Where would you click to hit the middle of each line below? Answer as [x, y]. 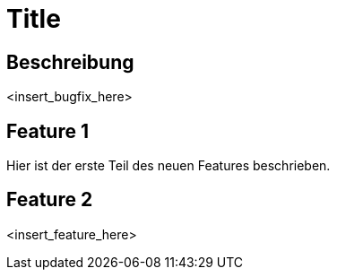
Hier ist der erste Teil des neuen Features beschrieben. [168, 166]
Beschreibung [70, 62]
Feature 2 [50, 200]
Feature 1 [48, 131]
